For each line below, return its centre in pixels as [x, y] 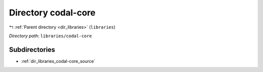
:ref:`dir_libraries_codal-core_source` [58, 61]
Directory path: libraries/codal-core [50, 36]
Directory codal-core [52, 13]
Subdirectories [32, 50]
